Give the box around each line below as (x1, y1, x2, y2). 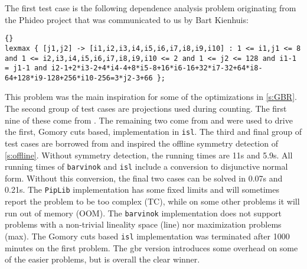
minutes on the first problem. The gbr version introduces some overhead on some (5, 241, 298, 254)
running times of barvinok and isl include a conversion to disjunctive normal (5, 160, 288, 173)
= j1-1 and (5, 64, 47, 73)
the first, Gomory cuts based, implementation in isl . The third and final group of (5, 125, 302, 138)
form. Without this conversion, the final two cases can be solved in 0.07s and (5, 171, 283, 184)
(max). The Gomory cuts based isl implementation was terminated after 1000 (5, 229, 290, 242)
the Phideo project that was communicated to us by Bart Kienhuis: (5, 13, 249, 25)
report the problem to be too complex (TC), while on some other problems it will (5, 195, 300, 207)
